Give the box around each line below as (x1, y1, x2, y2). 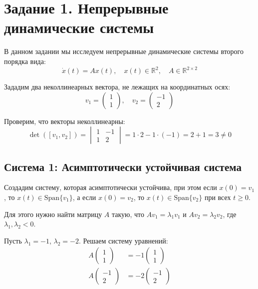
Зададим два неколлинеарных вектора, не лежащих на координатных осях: (4, 81, 231, 91)
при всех (204, 191, 231, 202)
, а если (72, 191, 96, 202)
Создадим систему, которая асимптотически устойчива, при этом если (4, 182, 217, 192)
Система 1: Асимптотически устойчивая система (4, 158, 242, 174)
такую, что (111, 208, 145, 219)
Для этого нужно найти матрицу (4, 208, 102, 219)
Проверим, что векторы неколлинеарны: (4, 115, 125, 126)
